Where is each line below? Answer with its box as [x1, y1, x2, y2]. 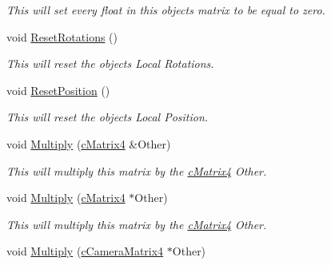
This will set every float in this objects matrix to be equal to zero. [6, 2, 325, 18]
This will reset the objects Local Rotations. [6, 55, 214, 72]
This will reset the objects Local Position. [6, 109, 209, 125]
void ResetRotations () [6, 28, 118, 45]
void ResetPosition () [6, 81, 110, 98]
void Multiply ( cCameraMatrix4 [6, 243, 164, 259]
